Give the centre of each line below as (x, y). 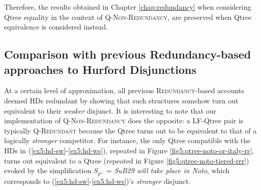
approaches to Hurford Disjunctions (100, 69)
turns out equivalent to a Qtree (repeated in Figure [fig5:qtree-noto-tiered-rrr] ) (127, 160)
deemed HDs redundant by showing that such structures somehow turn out (121, 100)
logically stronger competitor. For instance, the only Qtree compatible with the (127, 140)
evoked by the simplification (48, 170)
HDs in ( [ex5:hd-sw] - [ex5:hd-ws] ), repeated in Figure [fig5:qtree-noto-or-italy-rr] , (129, 150)
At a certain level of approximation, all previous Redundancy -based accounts (124, 90)
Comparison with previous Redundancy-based (128, 54)
